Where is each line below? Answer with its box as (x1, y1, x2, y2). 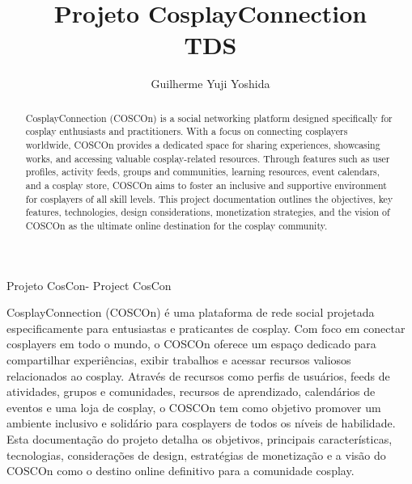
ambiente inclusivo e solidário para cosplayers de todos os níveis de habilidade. (6, 415, 396, 431)
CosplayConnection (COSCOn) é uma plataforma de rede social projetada (6, 304, 375, 321)
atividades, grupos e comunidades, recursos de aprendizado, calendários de (6, 383, 376, 400)
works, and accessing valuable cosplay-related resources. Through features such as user (25, 151, 390, 165)
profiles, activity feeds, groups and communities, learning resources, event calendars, (25, 165, 380, 179)
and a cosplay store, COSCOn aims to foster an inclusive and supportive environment (25, 178, 387, 191)
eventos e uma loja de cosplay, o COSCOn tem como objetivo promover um (6, 398, 381, 415)
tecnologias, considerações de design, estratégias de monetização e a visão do (6, 446, 386, 463)
